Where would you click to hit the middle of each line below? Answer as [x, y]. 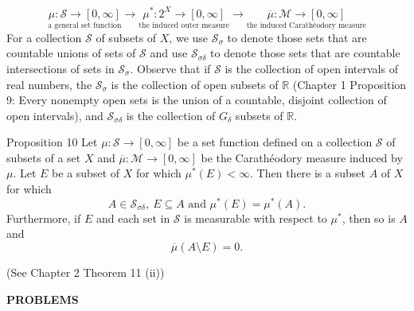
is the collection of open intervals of [311, 68]
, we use [189, 37]
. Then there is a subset [308, 173]
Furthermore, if [44, 218]
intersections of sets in [61, 68]
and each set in [133, 218]
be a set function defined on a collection [275, 142]
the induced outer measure [184, 26]
